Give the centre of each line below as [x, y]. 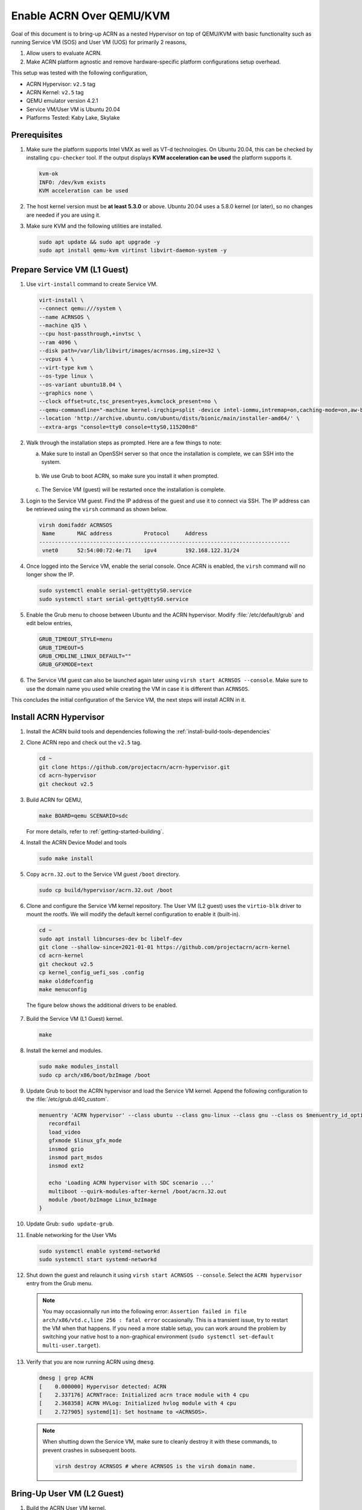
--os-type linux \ [66, 376]
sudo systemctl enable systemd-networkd [99, 1251]
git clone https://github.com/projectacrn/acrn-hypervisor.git [135, 767]
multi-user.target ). [71, 1345]
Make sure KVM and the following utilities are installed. [94, 226]
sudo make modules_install [79, 1067]
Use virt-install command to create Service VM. [92, 284]
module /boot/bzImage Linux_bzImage [103, 1200]
